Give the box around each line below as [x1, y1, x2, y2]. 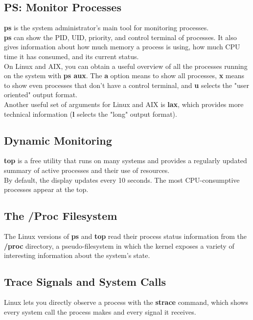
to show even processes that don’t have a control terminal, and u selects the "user [4, 80, 249, 90]
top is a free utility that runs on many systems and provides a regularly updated [4, 155, 247, 166]
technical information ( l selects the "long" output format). [4, 108, 177, 119]
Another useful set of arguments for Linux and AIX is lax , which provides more [4, 99, 244, 109]
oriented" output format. [4, 89, 78, 100]
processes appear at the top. [4, 184, 89, 194]
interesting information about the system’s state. [4, 250, 150, 260]
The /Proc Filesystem [4, 208, 117, 223]
